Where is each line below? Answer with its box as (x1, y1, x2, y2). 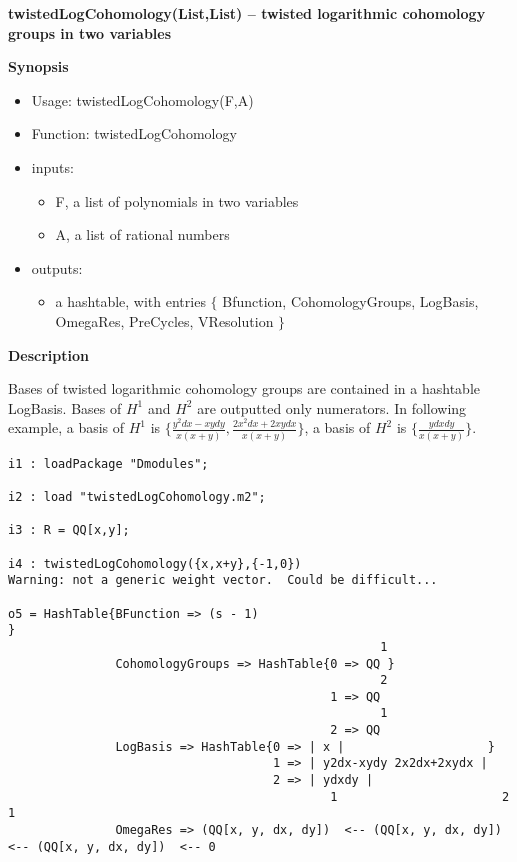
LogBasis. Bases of (8, 397, 122, 418)
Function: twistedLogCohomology (31, 123, 237, 144)
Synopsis (8, 56, 69, 77)
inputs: (31, 156, 74, 177)
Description (8, 344, 90, 365)
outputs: (31, 257, 83, 278)
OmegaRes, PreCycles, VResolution (55, 310, 274, 331)
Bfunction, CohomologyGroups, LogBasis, (222, 291, 479, 312)
